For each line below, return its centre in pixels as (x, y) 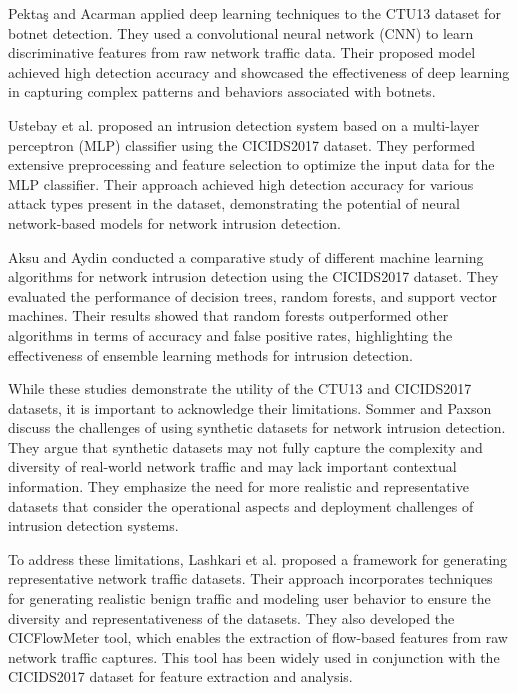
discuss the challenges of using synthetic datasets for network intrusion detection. (257, 427)
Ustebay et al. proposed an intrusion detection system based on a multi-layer (244, 124)
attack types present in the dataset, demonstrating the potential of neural (234, 203)
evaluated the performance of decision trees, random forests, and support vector (253, 295)
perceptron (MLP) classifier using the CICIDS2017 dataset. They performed (241, 144)
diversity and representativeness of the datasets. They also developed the (231, 617)
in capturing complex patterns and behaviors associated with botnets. (222, 91)
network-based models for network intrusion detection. (174, 222)
